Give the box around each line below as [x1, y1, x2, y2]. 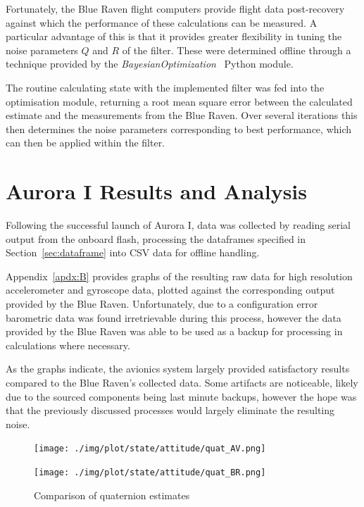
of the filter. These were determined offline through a [122, 42, 351, 57]
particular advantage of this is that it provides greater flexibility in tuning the [6, 29, 342, 44]
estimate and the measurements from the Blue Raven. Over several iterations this [6, 108, 358, 123]
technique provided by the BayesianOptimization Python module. [6, 56, 294, 71]
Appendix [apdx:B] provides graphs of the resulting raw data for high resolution [6, 268, 353, 283]
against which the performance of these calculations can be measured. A [6, 15, 318, 30]
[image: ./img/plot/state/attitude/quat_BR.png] [34, 468, 266, 478]
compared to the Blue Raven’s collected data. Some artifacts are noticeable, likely [6, 375, 358, 389]
